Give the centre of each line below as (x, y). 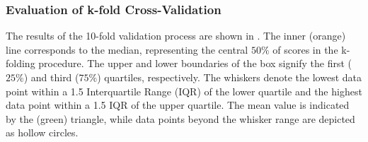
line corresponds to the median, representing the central (127, 49)
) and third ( (51, 77)
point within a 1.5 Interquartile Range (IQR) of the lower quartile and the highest (184, 91)
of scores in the (305, 49)
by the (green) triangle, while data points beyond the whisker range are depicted (180, 118)
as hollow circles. (42, 132)
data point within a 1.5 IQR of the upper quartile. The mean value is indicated (178, 105)
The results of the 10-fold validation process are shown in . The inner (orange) (176, 36)
